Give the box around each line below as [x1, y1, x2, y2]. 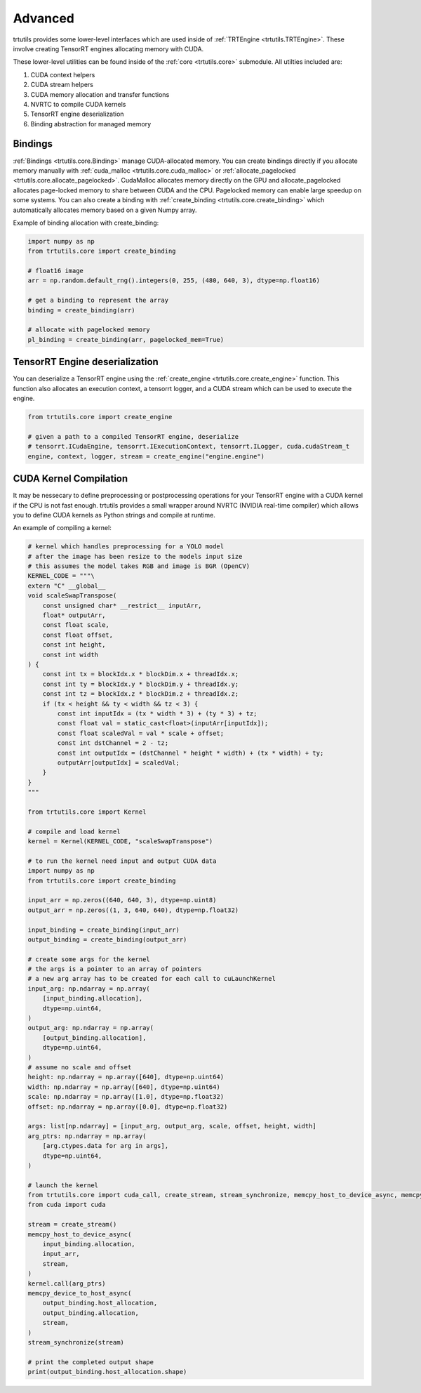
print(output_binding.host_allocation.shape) [27, 1368, 187, 1376]
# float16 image [27, 267, 84, 275]
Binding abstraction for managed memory [30, 119, 152, 128]
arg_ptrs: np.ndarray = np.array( [27, 1132, 147, 1140]
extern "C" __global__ [27, 581, 106, 590]
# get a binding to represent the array [27, 296, 168, 305]
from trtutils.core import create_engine [27, 413, 173, 421]
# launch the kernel [27, 1181, 98, 1189]
